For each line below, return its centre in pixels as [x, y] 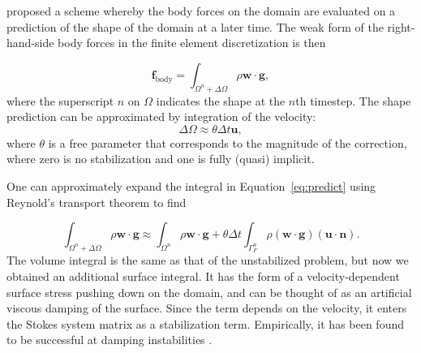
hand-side [30, 43]
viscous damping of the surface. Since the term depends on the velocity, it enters [207, 308]
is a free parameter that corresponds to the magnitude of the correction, [228, 142]
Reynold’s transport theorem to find [97, 202]
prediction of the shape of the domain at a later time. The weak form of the [195, 26]
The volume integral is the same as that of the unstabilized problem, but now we [208, 260]
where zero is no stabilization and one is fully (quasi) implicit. [161, 159]
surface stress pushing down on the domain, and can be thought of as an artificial [209, 292]
